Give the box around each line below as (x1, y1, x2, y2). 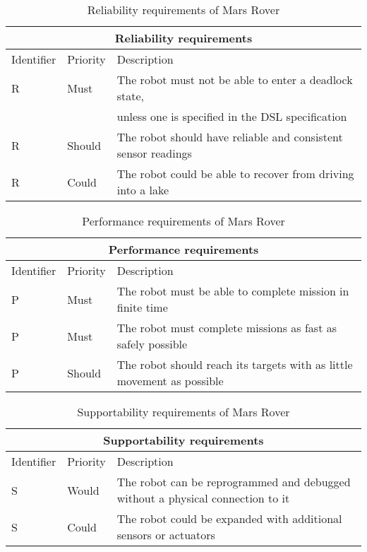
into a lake (116, 182, 169, 198)
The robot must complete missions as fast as (116, 319, 337, 336)
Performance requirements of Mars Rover (82, 213, 285, 229)
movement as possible (116, 372, 224, 389)
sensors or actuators (116, 527, 215, 543)
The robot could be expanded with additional (116, 510, 342, 527)
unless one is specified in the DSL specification (116, 108, 347, 124)
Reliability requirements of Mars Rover (87, 1, 280, 18)
